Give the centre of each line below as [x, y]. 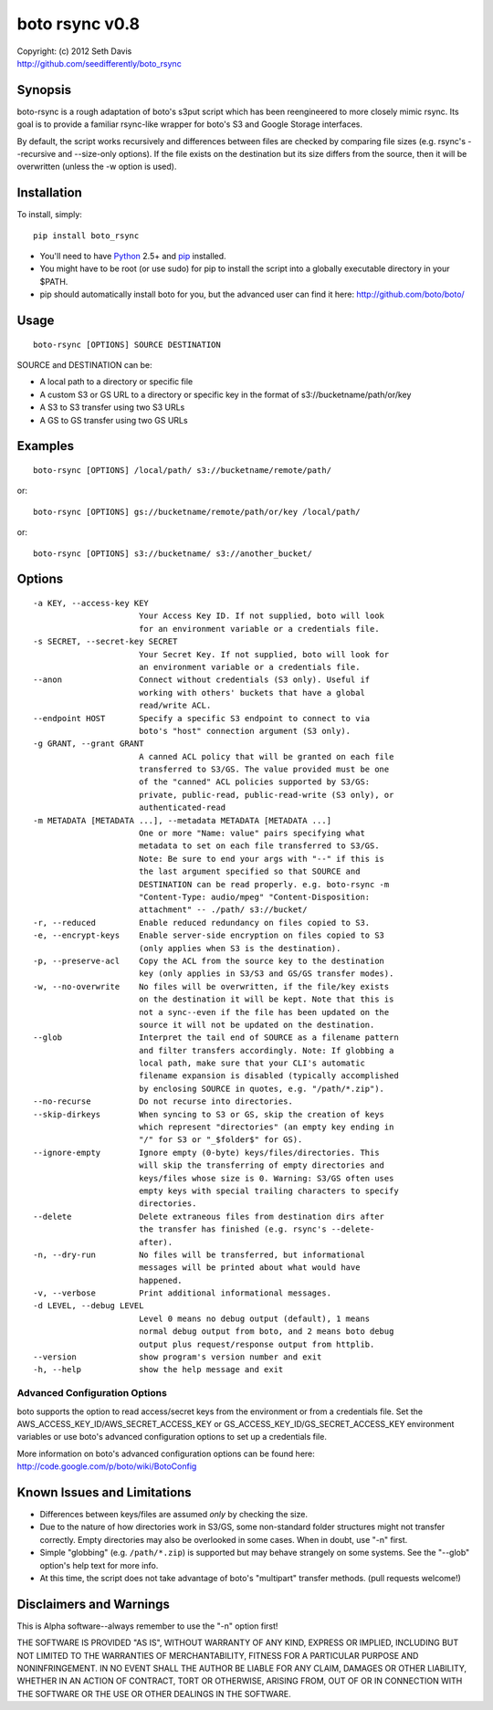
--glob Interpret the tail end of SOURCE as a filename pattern [216, 1038]
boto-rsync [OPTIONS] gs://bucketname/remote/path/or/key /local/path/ [197, 512]
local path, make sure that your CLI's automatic [252, 1063]
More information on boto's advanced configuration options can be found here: [166, 1453]
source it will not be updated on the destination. [257, 1024]
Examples [46, 446]
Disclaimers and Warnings [94, 1604]
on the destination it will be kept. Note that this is [266, 999]
